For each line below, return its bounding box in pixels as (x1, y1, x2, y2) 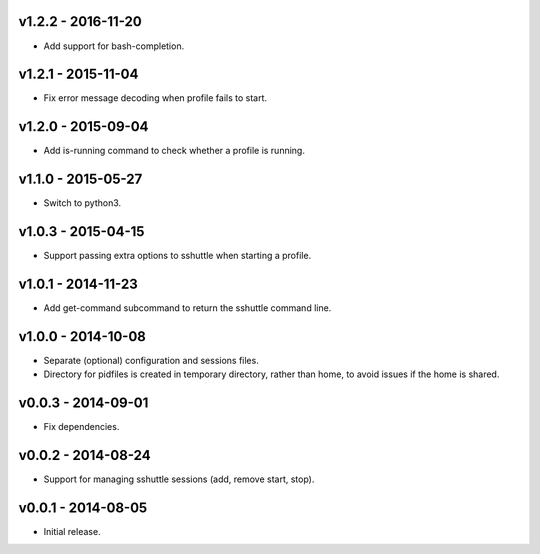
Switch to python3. (43, 197, 122, 209)
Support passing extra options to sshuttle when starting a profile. (43, 250, 312, 262)
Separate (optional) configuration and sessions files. (43, 354, 259, 366)
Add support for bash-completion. (43, 40, 185, 52)
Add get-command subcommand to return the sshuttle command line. (43, 302, 332, 314)
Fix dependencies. (43, 421, 120, 433)
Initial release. (43, 526, 101, 538)
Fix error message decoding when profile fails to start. (43, 92, 268, 104)
